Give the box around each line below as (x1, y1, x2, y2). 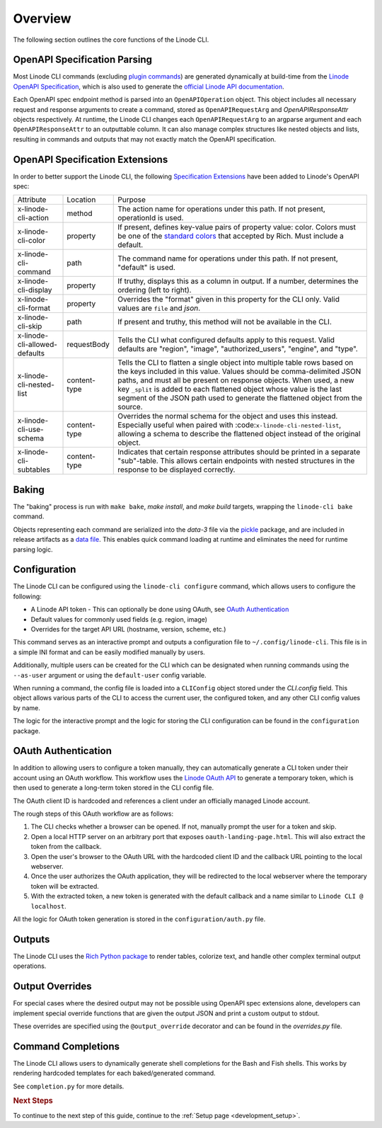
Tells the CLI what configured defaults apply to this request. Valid (117, 335, 335, 345)
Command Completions (13, 1040, 120, 1052)
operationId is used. (117, 213, 184, 223)
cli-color (17, 236, 46, 246)
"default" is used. (117, 263, 176, 273)
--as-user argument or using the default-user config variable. (13, 671, 207, 679)
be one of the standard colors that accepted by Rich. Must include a (117, 231, 345, 241)
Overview (13, 11, 71, 26)
